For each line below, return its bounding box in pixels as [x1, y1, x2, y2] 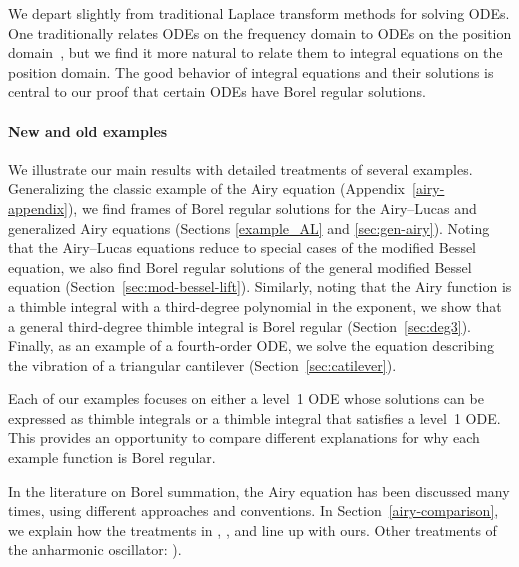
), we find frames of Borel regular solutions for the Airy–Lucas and [67, 197, 477, 218]
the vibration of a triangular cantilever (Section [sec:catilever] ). [8, 354, 397, 375]
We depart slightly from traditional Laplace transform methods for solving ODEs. [8, 3, 510, 23]
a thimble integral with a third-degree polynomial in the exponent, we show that [8, 295, 502, 316]
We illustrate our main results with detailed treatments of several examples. [8, 158, 473, 179]
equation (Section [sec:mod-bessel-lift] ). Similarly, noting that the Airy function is [8, 276, 512, 297]
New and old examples [8, 120, 168, 141]
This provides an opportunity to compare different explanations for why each [8, 427, 480, 448]
